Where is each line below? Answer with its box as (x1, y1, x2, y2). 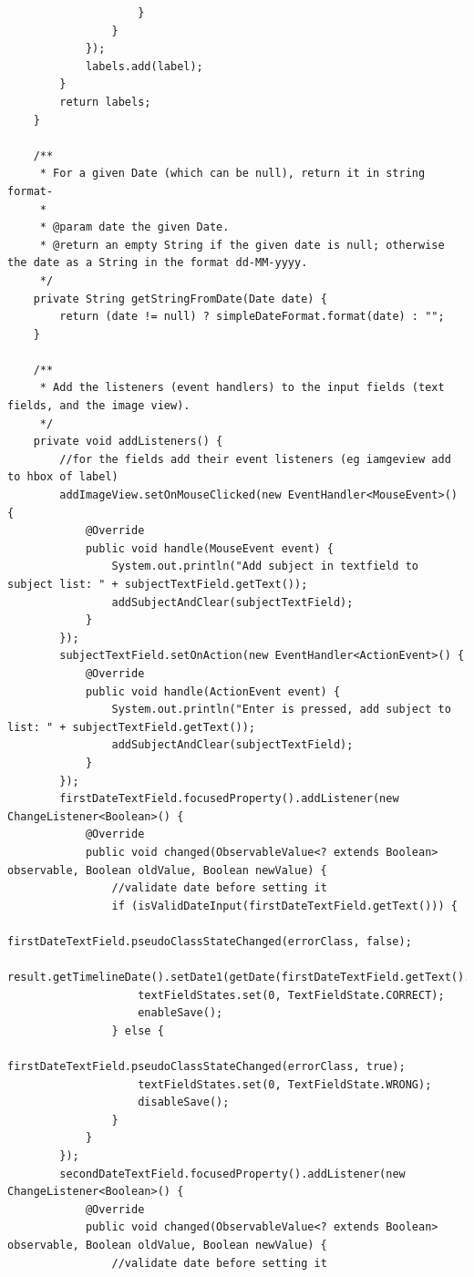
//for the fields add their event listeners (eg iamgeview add (59, 452, 451, 466)
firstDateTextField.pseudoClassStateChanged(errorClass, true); (7, 1060, 406, 1074)
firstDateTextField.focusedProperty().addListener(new (59, 792, 399, 806)
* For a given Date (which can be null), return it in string (39, 167, 426, 180)
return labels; (59, 95, 151, 108)
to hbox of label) (7, 470, 118, 484)
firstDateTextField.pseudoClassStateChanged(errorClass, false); (7, 934, 412, 948)
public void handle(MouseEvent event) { (85, 541, 334, 555)
